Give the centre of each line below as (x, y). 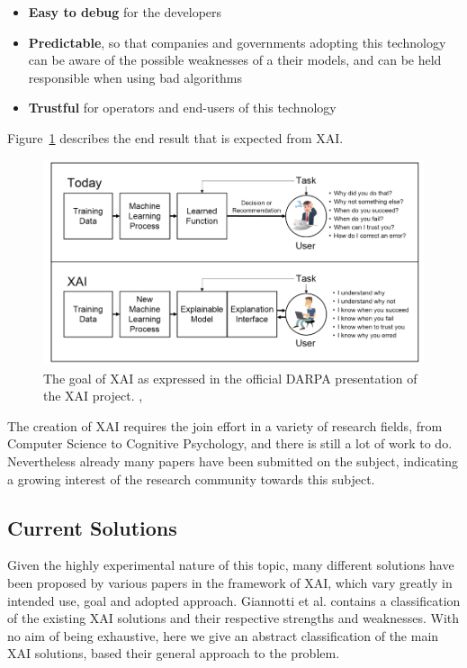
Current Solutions (92, 527)
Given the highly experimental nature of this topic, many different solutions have (231, 565)
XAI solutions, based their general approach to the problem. (174, 653)
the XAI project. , (93, 396)
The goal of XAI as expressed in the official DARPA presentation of (230, 378)
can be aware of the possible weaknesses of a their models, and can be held (235, 60)
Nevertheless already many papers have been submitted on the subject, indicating (233, 460)
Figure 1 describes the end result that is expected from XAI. (175, 137)
